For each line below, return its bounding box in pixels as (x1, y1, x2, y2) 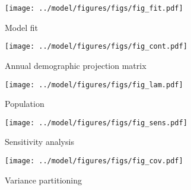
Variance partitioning (5, 173, 82, 186)
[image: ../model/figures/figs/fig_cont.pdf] (5, 42, 187, 51)
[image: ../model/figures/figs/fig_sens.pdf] (5, 118, 187, 127)
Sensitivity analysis (5, 135, 74, 148)
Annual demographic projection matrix (5, 59, 147, 71)
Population (5, 97, 44, 110)
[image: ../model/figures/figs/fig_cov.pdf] (5, 157, 183, 165)
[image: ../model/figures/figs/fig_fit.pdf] (5, 4, 183, 12)
